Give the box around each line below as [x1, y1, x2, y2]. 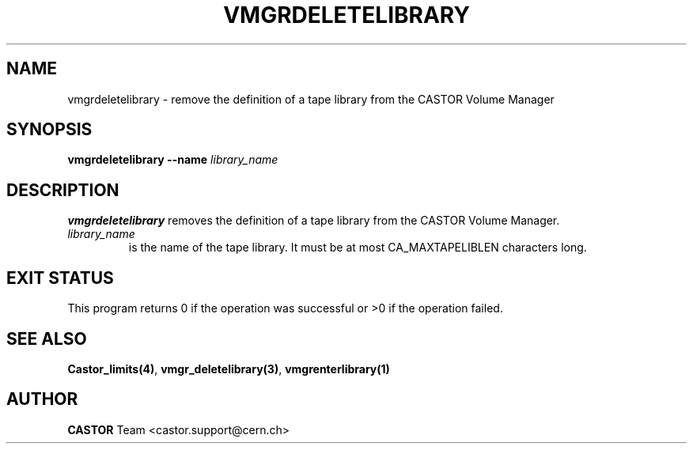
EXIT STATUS [6, 267, 114, 288]
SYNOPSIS [6, 119, 93, 140]
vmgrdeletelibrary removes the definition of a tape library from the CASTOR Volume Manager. [67, 214, 560, 228]
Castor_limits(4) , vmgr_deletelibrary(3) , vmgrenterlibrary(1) [67, 361, 390, 376]
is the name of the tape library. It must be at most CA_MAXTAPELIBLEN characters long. [128, 240, 587, 255]
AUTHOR [6, 389, 78, 410]
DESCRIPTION [6, 180, 119, 200]
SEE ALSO [6, 328, 87, 349]
